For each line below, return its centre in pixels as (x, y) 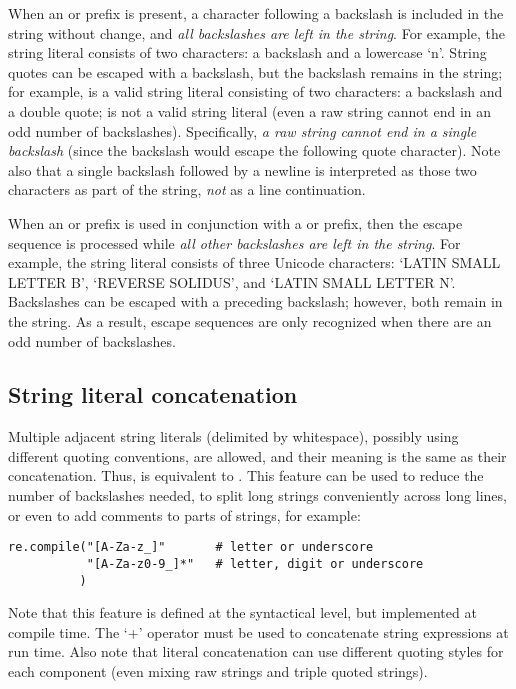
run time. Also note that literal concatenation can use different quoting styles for (256, 651)
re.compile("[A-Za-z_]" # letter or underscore (191, 547)
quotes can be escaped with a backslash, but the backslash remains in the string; (255, 71)
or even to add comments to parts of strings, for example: (184, 514)
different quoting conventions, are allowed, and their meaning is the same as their (257, 455)
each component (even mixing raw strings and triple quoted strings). (218, 671)
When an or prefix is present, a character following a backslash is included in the (256, 13)
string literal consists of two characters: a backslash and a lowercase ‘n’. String (247, 52)
